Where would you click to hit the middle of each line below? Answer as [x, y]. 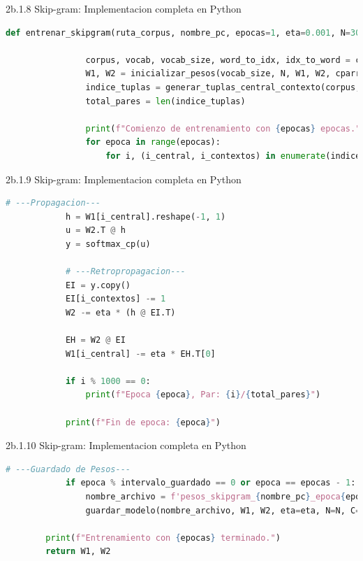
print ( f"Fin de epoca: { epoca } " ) [143, 422]
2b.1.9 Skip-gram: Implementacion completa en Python [124, 179]
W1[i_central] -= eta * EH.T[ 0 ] [140, 354]
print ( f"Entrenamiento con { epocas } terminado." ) [163, 538]
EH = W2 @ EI [95, 340]
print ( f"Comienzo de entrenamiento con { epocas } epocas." [223, 128]
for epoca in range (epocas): [153, 142]
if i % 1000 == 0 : [108, 381]
